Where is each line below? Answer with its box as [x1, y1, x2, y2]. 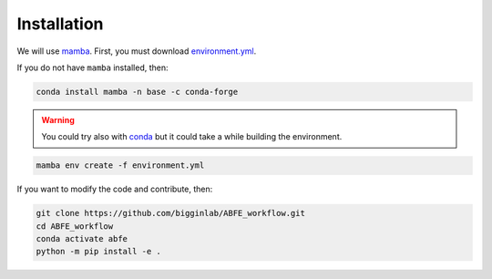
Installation [16, 14, 104, 34]
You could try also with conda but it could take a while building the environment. [41, 131, 343, 142]
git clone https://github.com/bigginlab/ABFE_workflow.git [36, 208, 305, 219]
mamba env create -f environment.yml [36, 160, 205, 170]
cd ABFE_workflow [36, 221, 114, 232]
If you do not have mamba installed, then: [16, 62, 169, 73]
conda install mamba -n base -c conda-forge [36, 87, 239, 97]
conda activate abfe [36, 233, 128, 244]
